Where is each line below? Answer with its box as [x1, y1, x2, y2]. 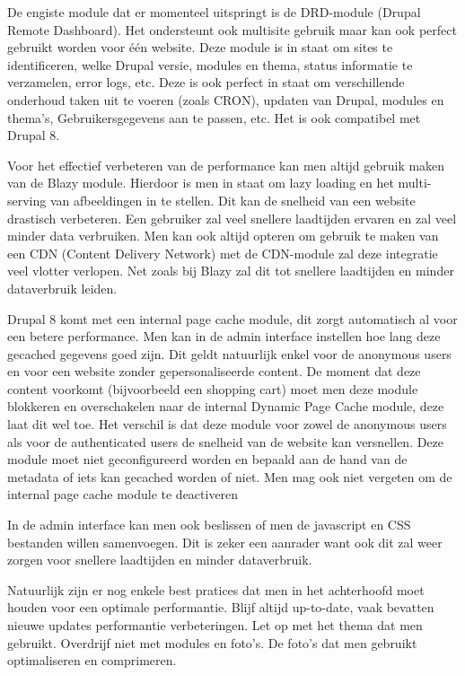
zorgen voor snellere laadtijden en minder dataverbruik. [7, 550, 312, 569]
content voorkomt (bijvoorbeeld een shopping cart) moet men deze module [7, 379, 418, 398]
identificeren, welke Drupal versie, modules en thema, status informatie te [7, 55, 413, 74]
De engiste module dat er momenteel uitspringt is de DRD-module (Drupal [7, 3, 421, 21]
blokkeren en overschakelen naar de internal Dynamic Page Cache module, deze [7, 397, 444, 416]
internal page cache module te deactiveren [7, 485, 239, 504]
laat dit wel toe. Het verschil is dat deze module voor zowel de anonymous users [7, 415, 447, 434]
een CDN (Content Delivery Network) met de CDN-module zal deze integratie [7, 243, 438, 262]
